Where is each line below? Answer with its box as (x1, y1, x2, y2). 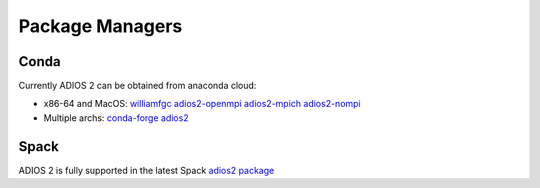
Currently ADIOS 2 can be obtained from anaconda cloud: (18, 80, 257, 92)
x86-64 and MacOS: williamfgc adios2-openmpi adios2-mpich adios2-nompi (43, 98, 361, 110)
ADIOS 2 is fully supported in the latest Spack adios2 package (18, 164, 275, 176)
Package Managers (18, 15, 183, 37)
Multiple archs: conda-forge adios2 (43, 111, 189, 124)
